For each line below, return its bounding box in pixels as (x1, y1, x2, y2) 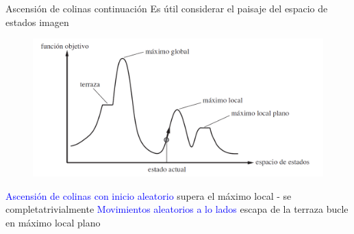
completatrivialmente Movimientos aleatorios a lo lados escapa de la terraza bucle (5, 202, 349, 216)
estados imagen (5, 14, 69, 29)
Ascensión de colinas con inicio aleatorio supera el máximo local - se (5, 188, 292, 203)
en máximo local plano (5, 216, 101, 230)
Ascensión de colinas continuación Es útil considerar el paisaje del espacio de (5, 1, 328, 15)
